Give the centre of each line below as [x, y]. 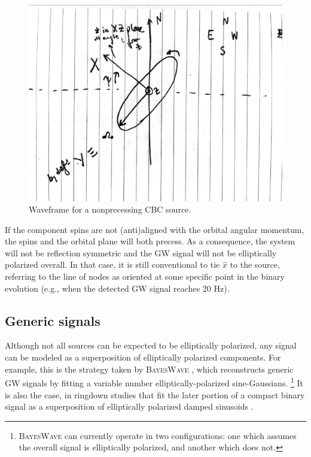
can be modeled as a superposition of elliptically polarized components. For [143, 357]
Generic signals [53, 320]
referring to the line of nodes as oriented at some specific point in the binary [145, 276]
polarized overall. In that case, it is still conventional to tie [112, 264]
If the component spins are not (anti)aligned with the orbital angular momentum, [155, 229]
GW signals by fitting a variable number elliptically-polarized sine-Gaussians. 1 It [154, 382]
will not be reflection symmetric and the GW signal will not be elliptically [141, 252]
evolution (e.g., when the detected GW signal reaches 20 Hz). [117, 288]
